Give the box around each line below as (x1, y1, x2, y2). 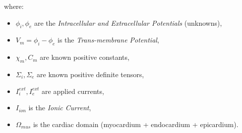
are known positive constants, (40, 52, 129, 62)
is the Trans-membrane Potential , (58, 35, 159, 45)
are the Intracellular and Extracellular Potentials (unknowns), (34, 17, 222, 28)
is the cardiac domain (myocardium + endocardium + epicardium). (33, 119, 239, 129)
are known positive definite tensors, (37, 69, 144, 79)
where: (4, 1, 24, 11)
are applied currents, (42, 86, 104, 96)
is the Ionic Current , (28, 102, 91, 113)
